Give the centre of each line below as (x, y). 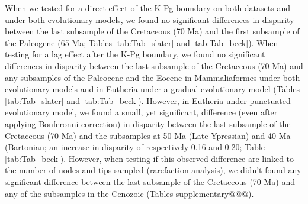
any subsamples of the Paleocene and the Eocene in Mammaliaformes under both (153, 77)
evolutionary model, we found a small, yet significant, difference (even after (141, 112)
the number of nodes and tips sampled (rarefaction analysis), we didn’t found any (153, 170)
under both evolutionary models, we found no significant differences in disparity (150, 19)
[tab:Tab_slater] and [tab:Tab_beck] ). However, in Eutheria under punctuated (148, 100)
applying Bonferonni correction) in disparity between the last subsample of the (148, 123)
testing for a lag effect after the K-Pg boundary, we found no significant (135, 54)
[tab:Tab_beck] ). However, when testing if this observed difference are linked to (150, 158)
